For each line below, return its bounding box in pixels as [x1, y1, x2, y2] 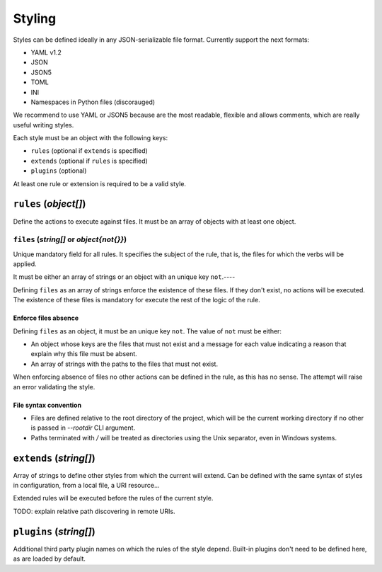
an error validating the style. [13, 382, 95, 391]
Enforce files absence [13, 314, 79, 322]
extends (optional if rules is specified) [30, 156, 148, 165]
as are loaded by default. [13, 554, 86, 563]
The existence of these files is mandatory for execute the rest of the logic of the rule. [13, 296, 261, 304]
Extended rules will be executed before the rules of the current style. [13, 494, 214, 503]
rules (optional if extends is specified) [30, 147, 148, 155]
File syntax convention [13, 401, 81, 409]
